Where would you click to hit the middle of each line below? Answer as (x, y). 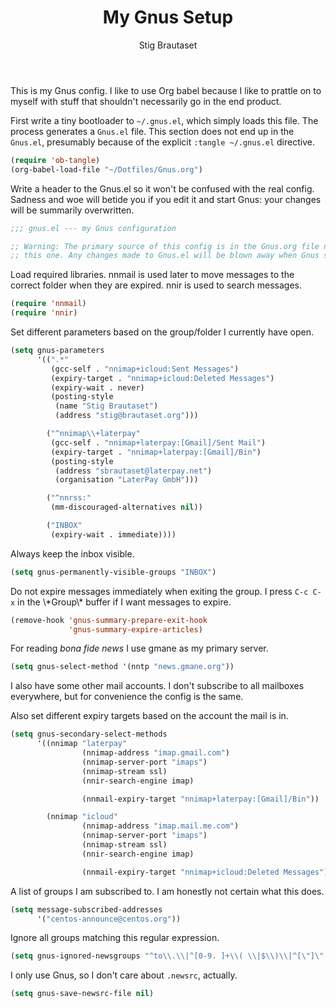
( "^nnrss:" (69, 498)
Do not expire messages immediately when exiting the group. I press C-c (159, 591)
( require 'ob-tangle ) (55, 160)
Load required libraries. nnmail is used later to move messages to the (152, 275)
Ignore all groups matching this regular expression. (115, 938)
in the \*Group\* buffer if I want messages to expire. (124, 602)
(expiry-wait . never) (97, 387)
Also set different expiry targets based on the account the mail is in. (149, 716)
